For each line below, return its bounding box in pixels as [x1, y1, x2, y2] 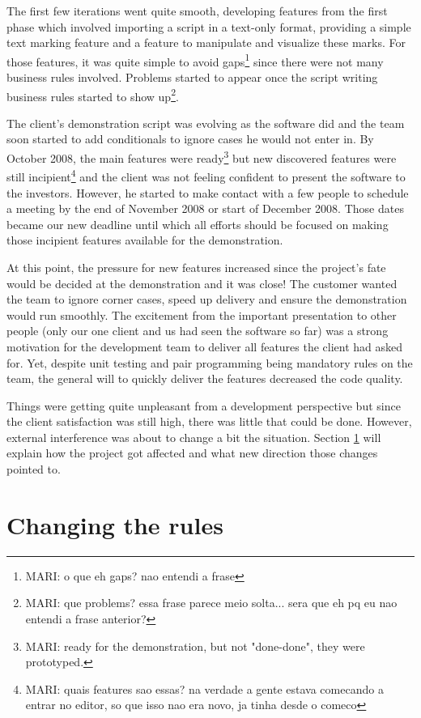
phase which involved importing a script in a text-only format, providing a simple [6, 18, 411, 35]
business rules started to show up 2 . [6, 85, 179, 104]
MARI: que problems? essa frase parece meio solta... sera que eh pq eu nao [25, 594, 398, 611]
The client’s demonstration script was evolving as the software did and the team [6, 114, 405, 131]
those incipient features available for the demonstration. [6, 232, 283, 249]
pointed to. [6, 461, 61, 478]
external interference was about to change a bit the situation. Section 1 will [6, 428, 381, 445]
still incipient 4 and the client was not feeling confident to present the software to [6, 166, 406, 185]
